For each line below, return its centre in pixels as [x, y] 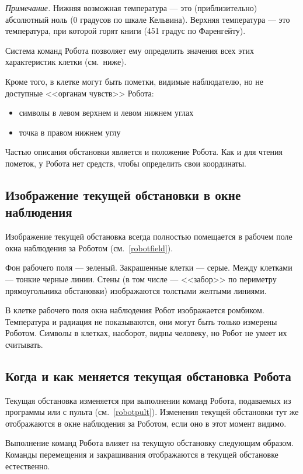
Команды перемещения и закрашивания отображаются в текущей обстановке [142, 454]
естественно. [28, 466]
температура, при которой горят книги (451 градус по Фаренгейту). [126, 31]
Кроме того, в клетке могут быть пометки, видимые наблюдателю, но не [134, 81]
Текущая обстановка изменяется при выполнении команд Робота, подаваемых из [148, 400]
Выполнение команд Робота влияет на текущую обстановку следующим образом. [149, 443]
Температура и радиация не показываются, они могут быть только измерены [141, 321]
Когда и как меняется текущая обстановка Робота [148, 376]
